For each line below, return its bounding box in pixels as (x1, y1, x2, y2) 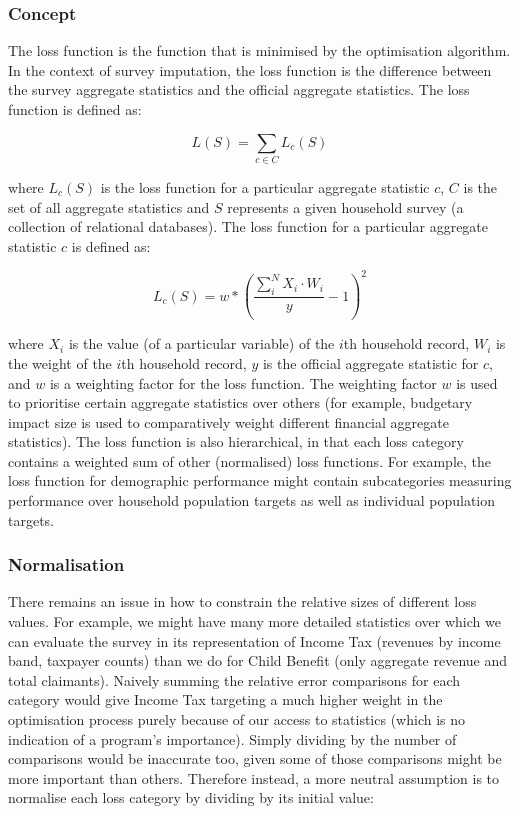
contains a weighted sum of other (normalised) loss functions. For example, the (8, 450, 491, 471)
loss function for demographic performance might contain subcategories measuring (8, 470, 512, 491)
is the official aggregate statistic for (262, 352, 479, 373)
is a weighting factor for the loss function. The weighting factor (49, 372, 437, 393)
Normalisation (8, 552, 125, 577)
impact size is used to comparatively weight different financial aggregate (8, 411, 449, 432)
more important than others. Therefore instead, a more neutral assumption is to (8, 767, 500, 788)
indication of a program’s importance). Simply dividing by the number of (8, 728, 457, 749)
